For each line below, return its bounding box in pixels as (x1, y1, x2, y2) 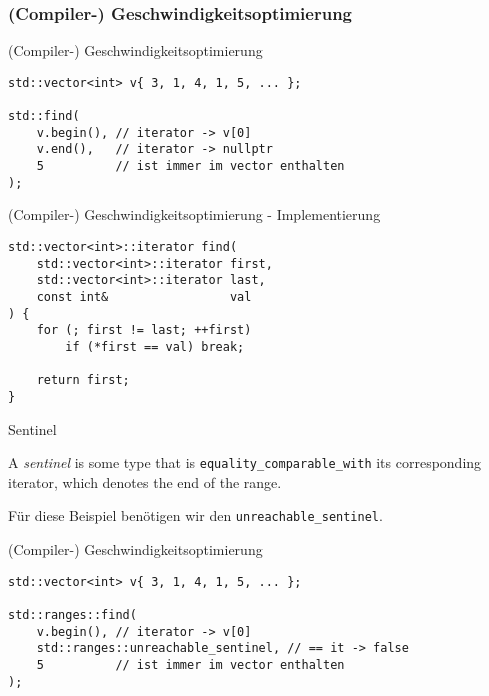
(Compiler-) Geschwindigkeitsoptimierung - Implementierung (8, 204, 381, 225)
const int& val (36, 289, 252, 304)
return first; (36, 373, 130, 388)
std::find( (8, 109, 80, 124)
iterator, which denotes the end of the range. (8, 471, 282, 492)
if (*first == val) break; (65, 339, 245, 354)
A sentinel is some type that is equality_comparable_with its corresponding (8, 452, 482, 473)
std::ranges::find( (8, 607, 137, 622)
